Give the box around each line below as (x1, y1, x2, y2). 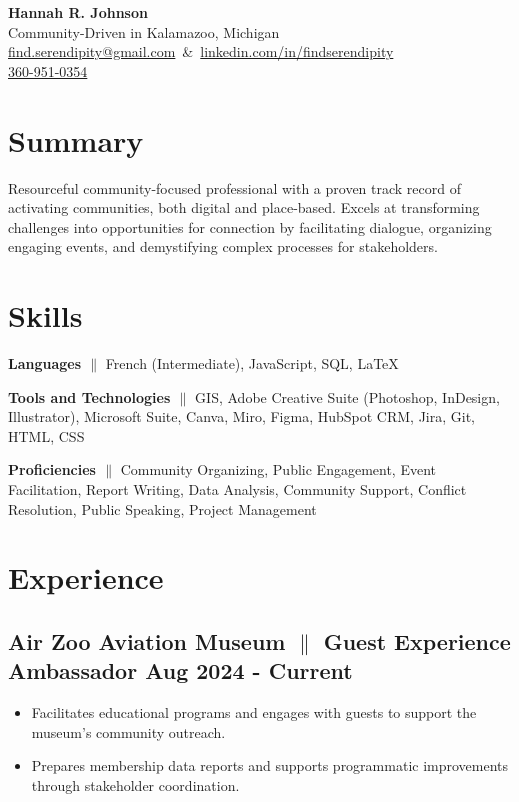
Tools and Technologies (8, 386, 171, 407)
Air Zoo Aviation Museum (8, 625, 286, 656)
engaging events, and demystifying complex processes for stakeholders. (8, 236, 438, 257)
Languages (8, 353, 82, 373)
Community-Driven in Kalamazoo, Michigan (8, 21, 280, 42)
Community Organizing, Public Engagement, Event (120, 459, 436, 480)
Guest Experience (323, 625, 511, 656)
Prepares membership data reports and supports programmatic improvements (31, 755, 509, 776)
